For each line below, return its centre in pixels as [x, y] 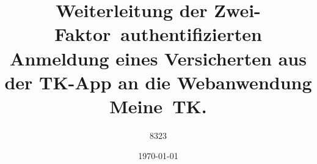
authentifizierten [191, 34]
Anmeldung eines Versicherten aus [158, 58]
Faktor [83, 34]
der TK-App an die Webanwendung [158, 82]
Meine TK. [158, 106]
